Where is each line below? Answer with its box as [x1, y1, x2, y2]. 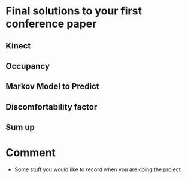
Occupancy [5, 61, 50, 71]
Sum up [5, 122, 35, 132]
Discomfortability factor [5, 102, 98, 112]
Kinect [5, 41, 31, 51]
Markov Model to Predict [5, 81, 99, 92]
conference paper [5, 17, 97, 31]
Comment [5, 146, 56, 160]
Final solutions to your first [5, 4, 142, 18]
